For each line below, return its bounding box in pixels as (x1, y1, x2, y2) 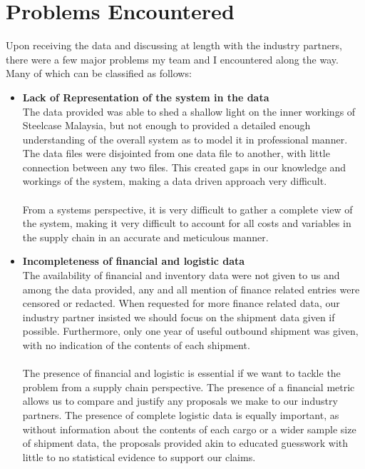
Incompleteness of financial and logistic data (22, 253, 245, 268)
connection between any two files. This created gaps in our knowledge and (22, 159, 346, 174)
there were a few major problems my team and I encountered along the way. (6, 51, 339, 66)
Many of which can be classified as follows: (6, 66, 192, 81)
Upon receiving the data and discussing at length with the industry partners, (6, 38, 342, 53)
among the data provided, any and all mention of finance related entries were (22, 281, 360, 296)
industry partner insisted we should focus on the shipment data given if (22, 309, 335, 324)
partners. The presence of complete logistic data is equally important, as (22, 407, 339, 422)
